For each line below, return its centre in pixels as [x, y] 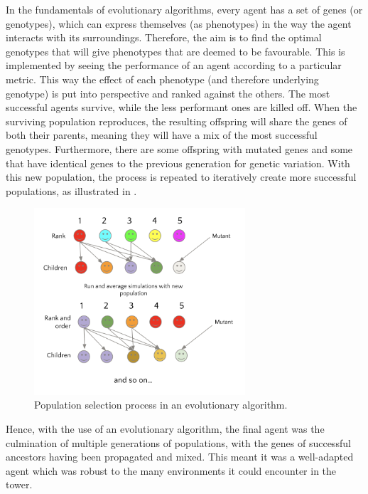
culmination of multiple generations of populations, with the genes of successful [178, 442]
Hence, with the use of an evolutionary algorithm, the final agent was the [165, 428]
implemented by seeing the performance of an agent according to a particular [174, 65]
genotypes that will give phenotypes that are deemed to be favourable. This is [175, 51]
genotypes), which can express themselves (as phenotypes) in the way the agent [179, 23]
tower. [19, 484]
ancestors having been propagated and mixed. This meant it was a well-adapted [180, 457]
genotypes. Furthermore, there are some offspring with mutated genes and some [179, 148]
